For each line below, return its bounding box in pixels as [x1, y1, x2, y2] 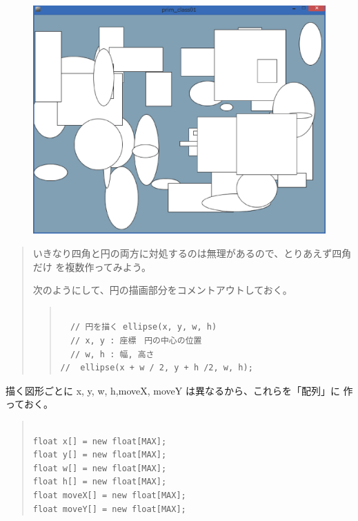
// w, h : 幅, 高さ [70, 349, 155, 359]
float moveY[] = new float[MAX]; [32, 504, 186, 514]
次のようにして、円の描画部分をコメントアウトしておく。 [32, 283, 292, 297]
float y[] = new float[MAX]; [32, 450, 167, 460]
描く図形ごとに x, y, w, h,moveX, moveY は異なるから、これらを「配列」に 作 [6, 383, 353, 397]
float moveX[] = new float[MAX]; [32, 490, 186, 500]
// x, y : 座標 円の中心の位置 [70, 335, 202, 345]
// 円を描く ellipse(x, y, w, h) [70, 322, 217, 332]
